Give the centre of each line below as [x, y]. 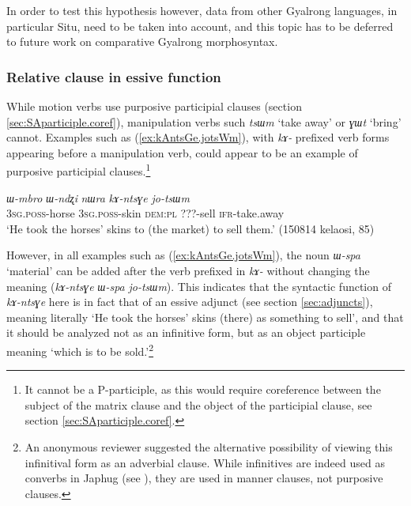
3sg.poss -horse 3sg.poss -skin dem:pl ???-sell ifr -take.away [145, 213]
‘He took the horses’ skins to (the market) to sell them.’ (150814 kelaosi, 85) [190, 228]
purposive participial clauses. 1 [79, 170]
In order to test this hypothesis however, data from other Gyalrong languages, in [202, 10]
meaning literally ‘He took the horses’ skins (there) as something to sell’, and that [205, 317]
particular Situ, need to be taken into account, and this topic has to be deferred [200, 26]
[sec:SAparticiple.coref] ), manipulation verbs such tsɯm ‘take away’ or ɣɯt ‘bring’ [204, 121]
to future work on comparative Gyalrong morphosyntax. [142, 42]
